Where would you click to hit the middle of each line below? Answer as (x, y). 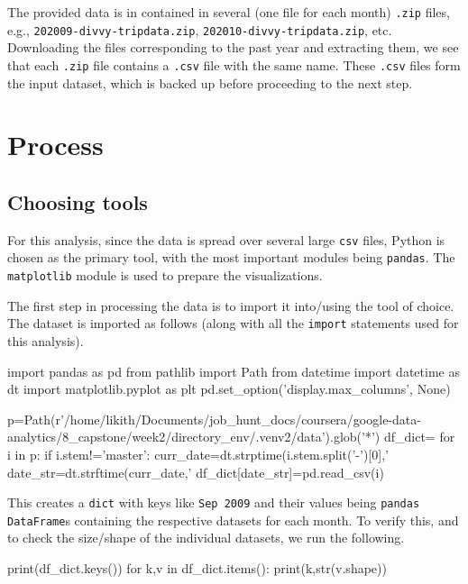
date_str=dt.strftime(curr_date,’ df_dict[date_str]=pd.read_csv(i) (196, 472)
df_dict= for (419, 437)
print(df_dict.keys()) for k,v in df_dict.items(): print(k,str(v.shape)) (197, 568)
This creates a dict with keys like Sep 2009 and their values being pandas (214, 502)
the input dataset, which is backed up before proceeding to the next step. (210, 82)
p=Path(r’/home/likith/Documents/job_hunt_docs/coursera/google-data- (214, 419)
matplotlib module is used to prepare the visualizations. (165, 275)
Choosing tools (78, 201)
